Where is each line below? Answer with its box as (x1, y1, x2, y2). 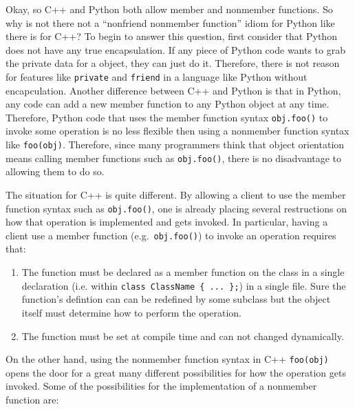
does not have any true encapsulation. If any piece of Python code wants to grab (6, 42, 346, 57)
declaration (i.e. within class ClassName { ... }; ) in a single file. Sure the (21, 278, 346, 292)
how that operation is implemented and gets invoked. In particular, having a (6, 215, 328, 229)
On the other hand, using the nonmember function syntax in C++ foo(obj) (6, 352, 329, 366)
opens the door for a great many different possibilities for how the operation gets (6, 365, 346, 379)
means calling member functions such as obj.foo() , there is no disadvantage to (6, 150, 342, 165)
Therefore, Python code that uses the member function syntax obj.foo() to (6, 110, 328, 124)
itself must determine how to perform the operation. (21, 305, 241, 319)
